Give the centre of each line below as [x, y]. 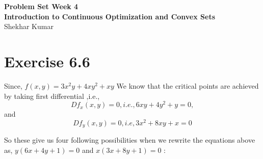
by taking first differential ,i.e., [52, 96]
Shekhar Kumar [29, 26]
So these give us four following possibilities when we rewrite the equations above [130, 140]
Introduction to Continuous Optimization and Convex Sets [110, 16]
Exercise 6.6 [47, 61]
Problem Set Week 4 [41, 6]
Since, [13, 85]
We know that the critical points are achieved [188, 85]
